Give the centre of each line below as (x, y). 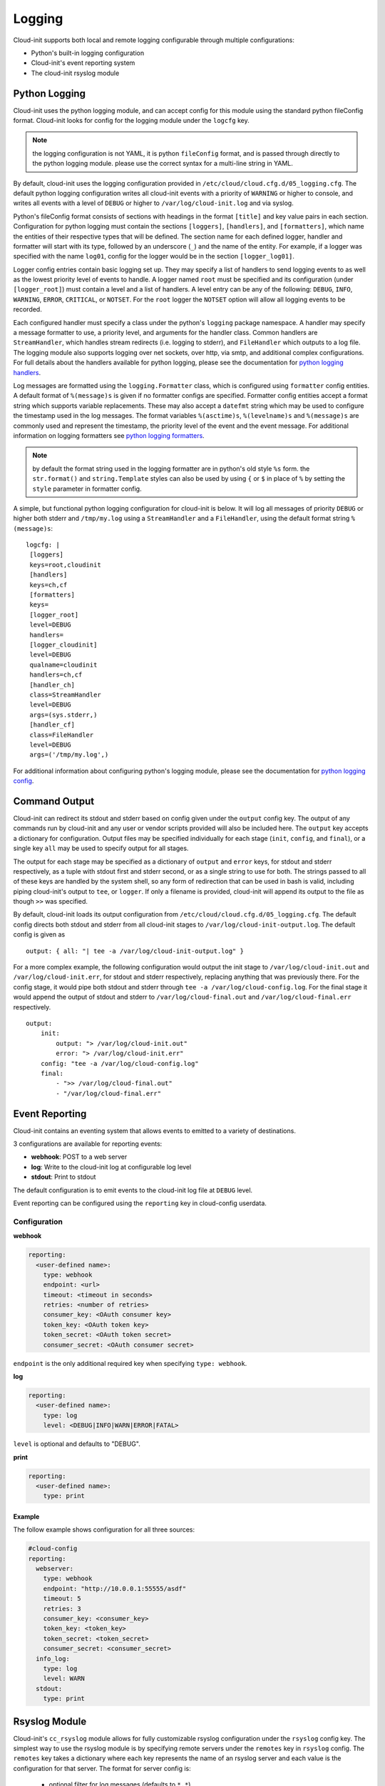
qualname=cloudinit (63, 665)
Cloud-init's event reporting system (83, 63)
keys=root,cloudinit (65, 565)
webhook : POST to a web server (79, 1157)
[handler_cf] (52, 725)
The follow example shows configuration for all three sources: (104, 1530)
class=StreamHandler (65, 694)
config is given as (39, 934)
